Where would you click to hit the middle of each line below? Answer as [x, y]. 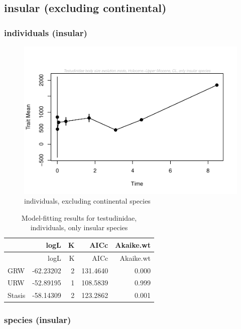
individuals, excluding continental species [87, 201]
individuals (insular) [46, 32]
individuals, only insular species [79, 227]
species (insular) [38, 320]
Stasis [17, 295]
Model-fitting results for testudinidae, [79, 217]
